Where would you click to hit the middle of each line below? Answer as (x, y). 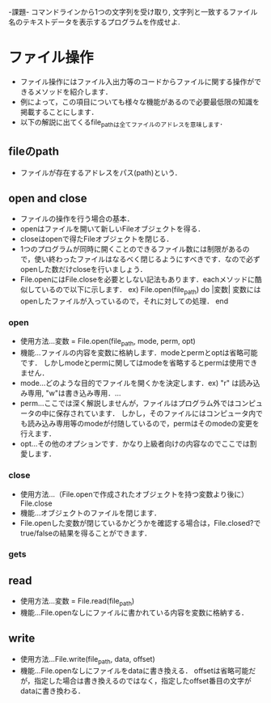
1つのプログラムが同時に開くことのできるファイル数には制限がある (131, 249)
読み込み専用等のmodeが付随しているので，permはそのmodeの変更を (144, 424)
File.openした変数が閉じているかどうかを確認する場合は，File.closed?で (140, 523)
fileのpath (34, 152)
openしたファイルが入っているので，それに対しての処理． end (124, 301)
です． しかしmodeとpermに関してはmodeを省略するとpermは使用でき (139, 363)
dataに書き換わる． (52, 691)
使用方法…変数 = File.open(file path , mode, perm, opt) (108, 342)
